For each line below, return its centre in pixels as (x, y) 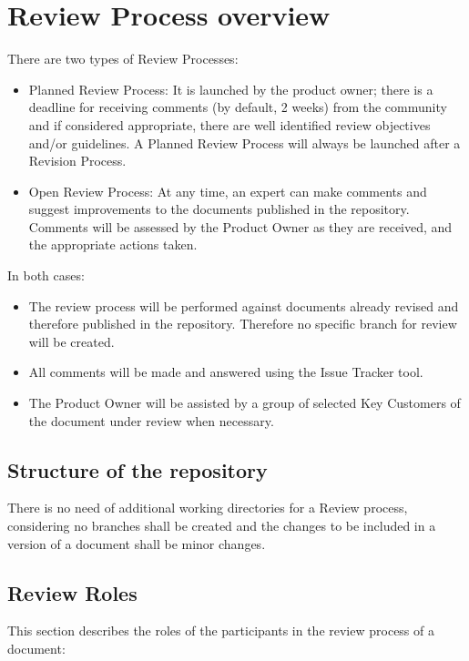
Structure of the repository (138, 469)
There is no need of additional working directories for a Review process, (208, 508)
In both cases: (46, 275)
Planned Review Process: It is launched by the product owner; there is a (231, 89)
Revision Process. (77, 161)
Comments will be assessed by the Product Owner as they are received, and (240, 226)
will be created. (71, 341)
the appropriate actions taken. (113, 244)
